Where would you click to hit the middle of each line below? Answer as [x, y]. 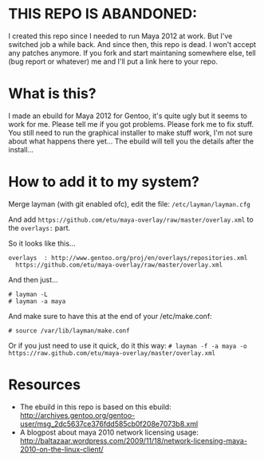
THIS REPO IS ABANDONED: [103, 14]
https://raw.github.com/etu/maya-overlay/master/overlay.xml [112, 353]
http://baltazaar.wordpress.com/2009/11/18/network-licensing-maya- [133, 440]
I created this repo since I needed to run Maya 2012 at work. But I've [120, 36]
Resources [45, 384]
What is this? [53, 94]
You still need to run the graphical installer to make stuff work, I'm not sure [131, 132]
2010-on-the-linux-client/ [61, 449]
